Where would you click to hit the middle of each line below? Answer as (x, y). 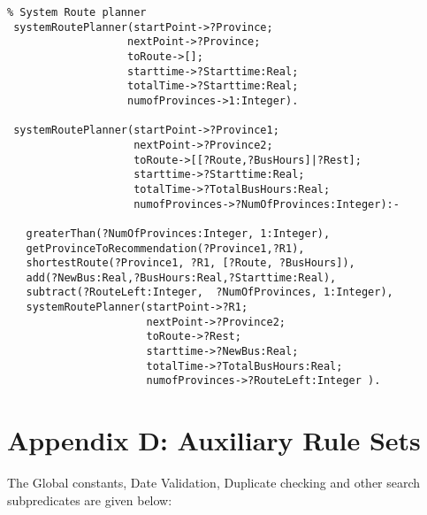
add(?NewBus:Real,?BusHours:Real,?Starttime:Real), (181, 277)
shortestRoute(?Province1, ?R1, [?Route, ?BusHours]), (191, 263)
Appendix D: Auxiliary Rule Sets (214, 440)
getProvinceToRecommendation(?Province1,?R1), (165, 248)
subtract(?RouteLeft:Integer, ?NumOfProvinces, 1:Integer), (210, 292)
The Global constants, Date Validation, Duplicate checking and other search (214, 483)
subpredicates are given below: (90, 500)
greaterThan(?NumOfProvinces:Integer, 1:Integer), (178, 233)
